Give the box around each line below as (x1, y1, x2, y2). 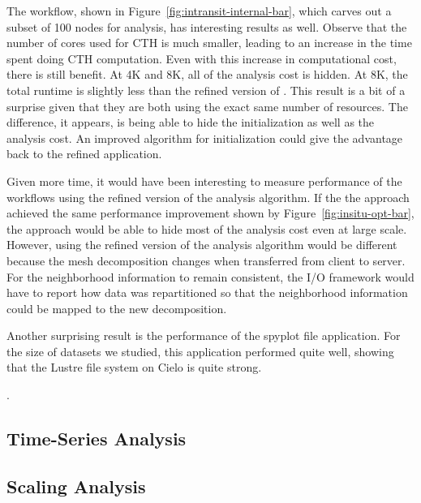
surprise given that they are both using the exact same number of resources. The (6, 97, 408, 114)
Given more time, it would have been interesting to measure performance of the (6, 172, 402, 189)
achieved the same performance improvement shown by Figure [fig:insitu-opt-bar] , (6, 204, 415, 221)
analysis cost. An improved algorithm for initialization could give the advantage (6, 129, 403, 146)
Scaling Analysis (6, 473, 146, 498)
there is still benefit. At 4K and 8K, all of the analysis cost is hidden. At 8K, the (6, 66, 408, 83)
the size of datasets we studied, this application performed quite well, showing (6, 342, 394, 359)
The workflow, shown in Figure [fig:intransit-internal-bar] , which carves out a (6, 2, 392, 19)
